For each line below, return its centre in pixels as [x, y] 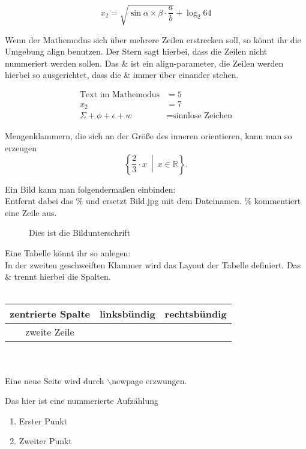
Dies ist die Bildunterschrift [80, 233]
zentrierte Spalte [50, 314]
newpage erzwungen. [149, 380]
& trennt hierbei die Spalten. [58, 276]
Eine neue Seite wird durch [55, 380]
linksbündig [127, 314]
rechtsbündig [196, 314]
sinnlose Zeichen [203, 116]
